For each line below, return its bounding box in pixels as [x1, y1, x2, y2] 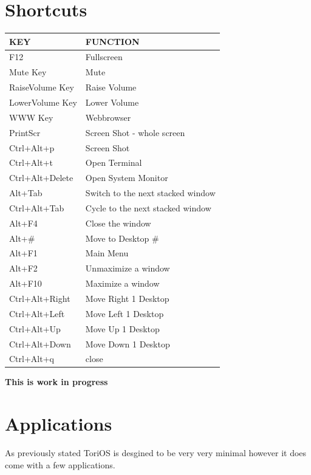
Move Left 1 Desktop [85, 307, 164, 320]
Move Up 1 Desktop [85, 322, 160, 335]
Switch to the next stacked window [85, 186, 216, 199]
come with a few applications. [5, 458, 115, 471]
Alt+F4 [9, 216, 38, 229]
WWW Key [9, 111, 53, 123]
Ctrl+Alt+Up [9, 322, 61, 335]
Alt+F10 [9, 277, 42, 290]
